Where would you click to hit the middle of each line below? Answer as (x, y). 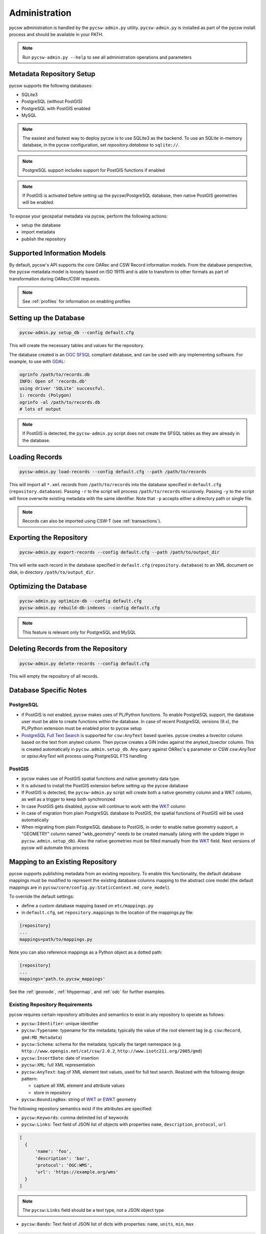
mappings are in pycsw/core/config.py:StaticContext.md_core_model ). (90, 887)
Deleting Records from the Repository (68, 649)
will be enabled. (38, 202)
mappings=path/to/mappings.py (56, 939)
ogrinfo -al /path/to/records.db (60, 402)
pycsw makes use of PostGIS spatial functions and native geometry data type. (101, 779)
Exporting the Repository (49, 538)
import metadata (38, 232)
